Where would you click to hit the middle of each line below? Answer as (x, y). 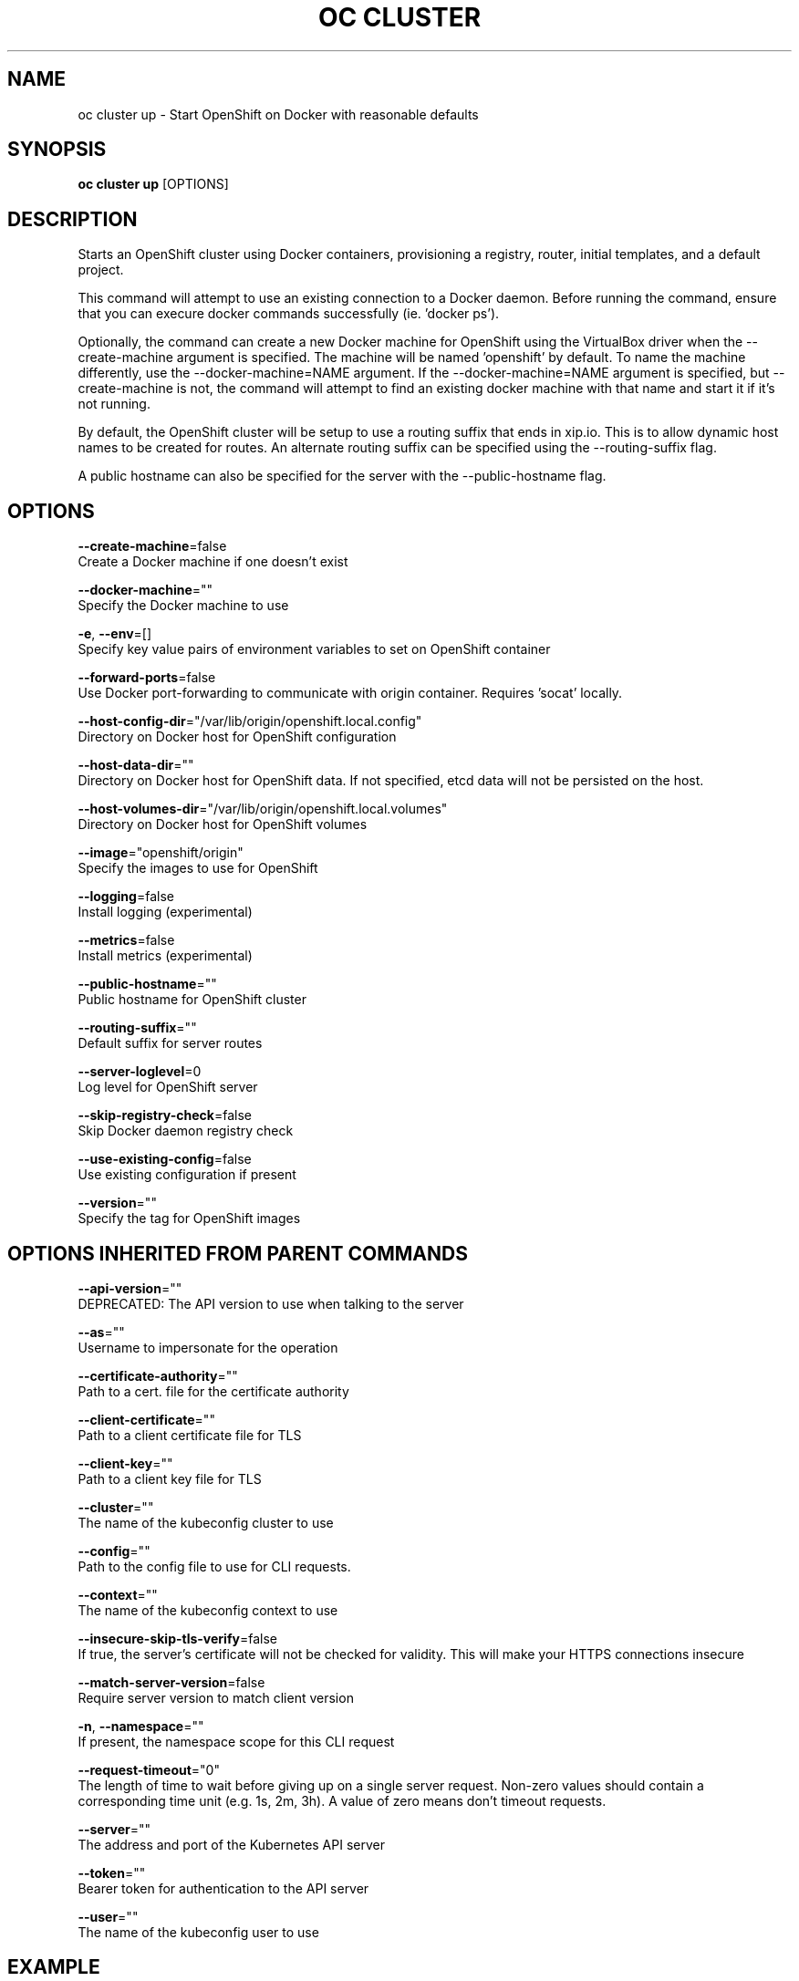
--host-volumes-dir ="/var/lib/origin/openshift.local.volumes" (263, 809)
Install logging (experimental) (165, 912)
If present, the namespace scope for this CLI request (236, 1741)
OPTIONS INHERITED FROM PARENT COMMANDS (238, 1253)
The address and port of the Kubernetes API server (231, 1844)
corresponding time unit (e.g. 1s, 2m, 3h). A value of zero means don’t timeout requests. (342, 1800)
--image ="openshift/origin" (161, 853)
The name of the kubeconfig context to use (208, 1610)
